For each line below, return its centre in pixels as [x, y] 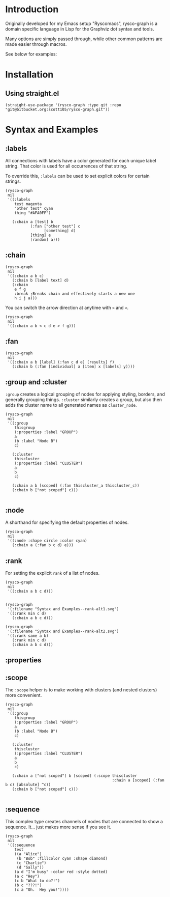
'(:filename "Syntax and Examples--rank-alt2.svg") [63, 631]
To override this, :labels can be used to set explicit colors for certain [77, 176]
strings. [13, 181]
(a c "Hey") [27, 877]
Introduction [32, 9]
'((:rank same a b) [28, 636]
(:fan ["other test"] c [55, 226]
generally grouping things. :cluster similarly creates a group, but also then [84, 400]
